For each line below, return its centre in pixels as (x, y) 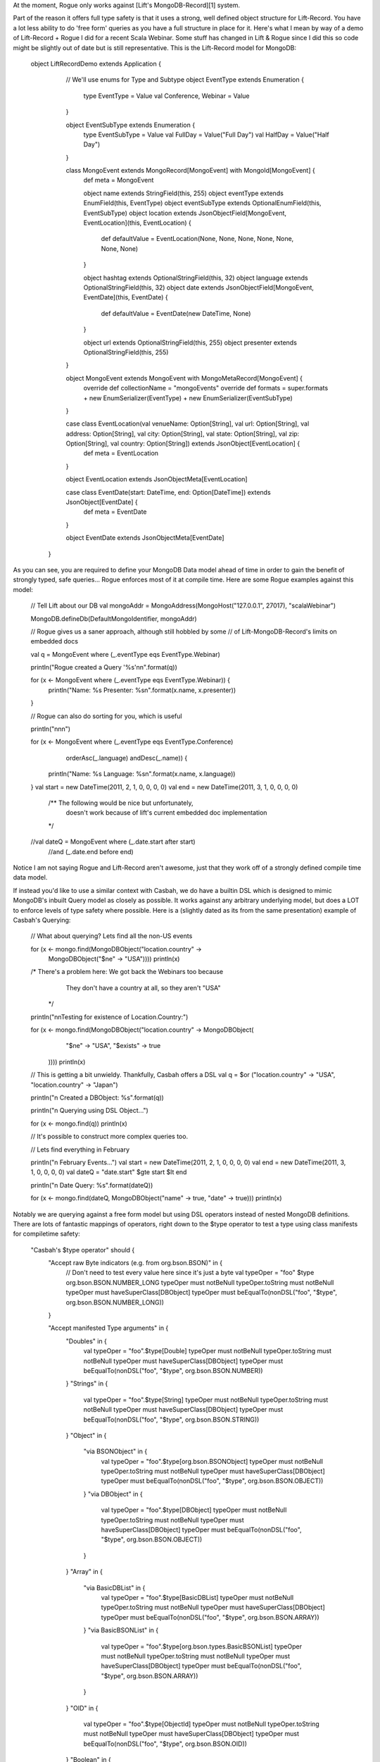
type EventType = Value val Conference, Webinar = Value (166, 96)
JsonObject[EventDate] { (102, 502)
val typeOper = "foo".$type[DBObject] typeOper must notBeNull (194, 1510)
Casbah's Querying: (42, 920)
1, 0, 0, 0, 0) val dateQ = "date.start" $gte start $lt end (109, 1172)
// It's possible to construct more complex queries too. (109, 1136)
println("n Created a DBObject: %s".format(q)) (97, 1097)
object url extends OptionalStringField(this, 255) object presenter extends (190, 343)
